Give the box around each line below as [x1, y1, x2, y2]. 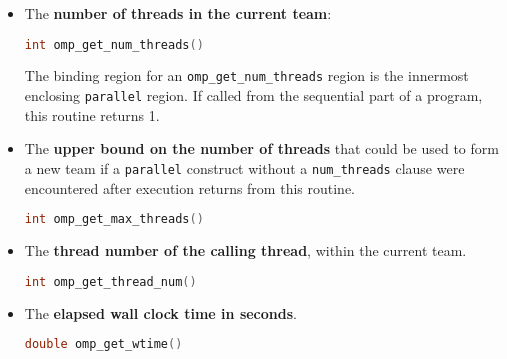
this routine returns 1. [24, 104, 160, 125]
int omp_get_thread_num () [24, 274, 197, 289]
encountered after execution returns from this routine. [24, 177, 355, 198]
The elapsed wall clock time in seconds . [24, 302, 297, 323]
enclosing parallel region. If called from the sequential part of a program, [24, 85, 483, 106]
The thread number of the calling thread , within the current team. [24, 240, 467, 261]
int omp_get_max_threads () [24, 212, 204, 227]
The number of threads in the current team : [24, 3, 332, 23]
